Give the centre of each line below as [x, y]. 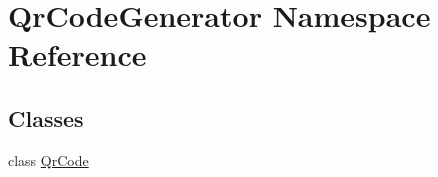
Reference [77, 54]
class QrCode [48, 159]
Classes [46, 117]
